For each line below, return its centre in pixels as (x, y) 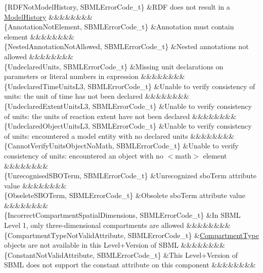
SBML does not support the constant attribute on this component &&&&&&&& (130, 265)
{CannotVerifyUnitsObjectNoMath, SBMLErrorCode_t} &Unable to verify (121, 146)
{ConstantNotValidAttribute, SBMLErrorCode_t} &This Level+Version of (121, 255)
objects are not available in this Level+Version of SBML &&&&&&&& (115, 245)
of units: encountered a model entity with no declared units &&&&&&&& (119, 135)
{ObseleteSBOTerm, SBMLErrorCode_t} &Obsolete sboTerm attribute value (125, 195)
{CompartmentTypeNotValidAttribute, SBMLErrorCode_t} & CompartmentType (131, 235)
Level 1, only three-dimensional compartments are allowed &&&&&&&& (117, 225)
